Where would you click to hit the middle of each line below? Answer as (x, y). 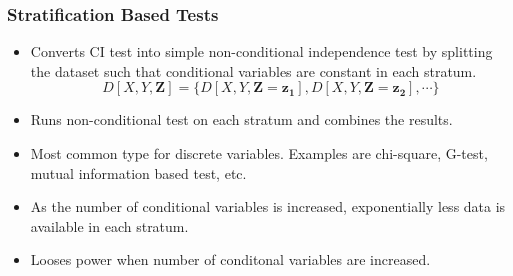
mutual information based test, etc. (138, 172)
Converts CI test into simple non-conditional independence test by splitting (261, 51)
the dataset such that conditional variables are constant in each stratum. (253, 70)
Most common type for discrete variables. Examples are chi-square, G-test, (259, 153)
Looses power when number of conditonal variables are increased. (230, 259)
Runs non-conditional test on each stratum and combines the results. (241, 119)
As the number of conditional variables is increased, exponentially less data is (268, 206)
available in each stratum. (109, 225)
